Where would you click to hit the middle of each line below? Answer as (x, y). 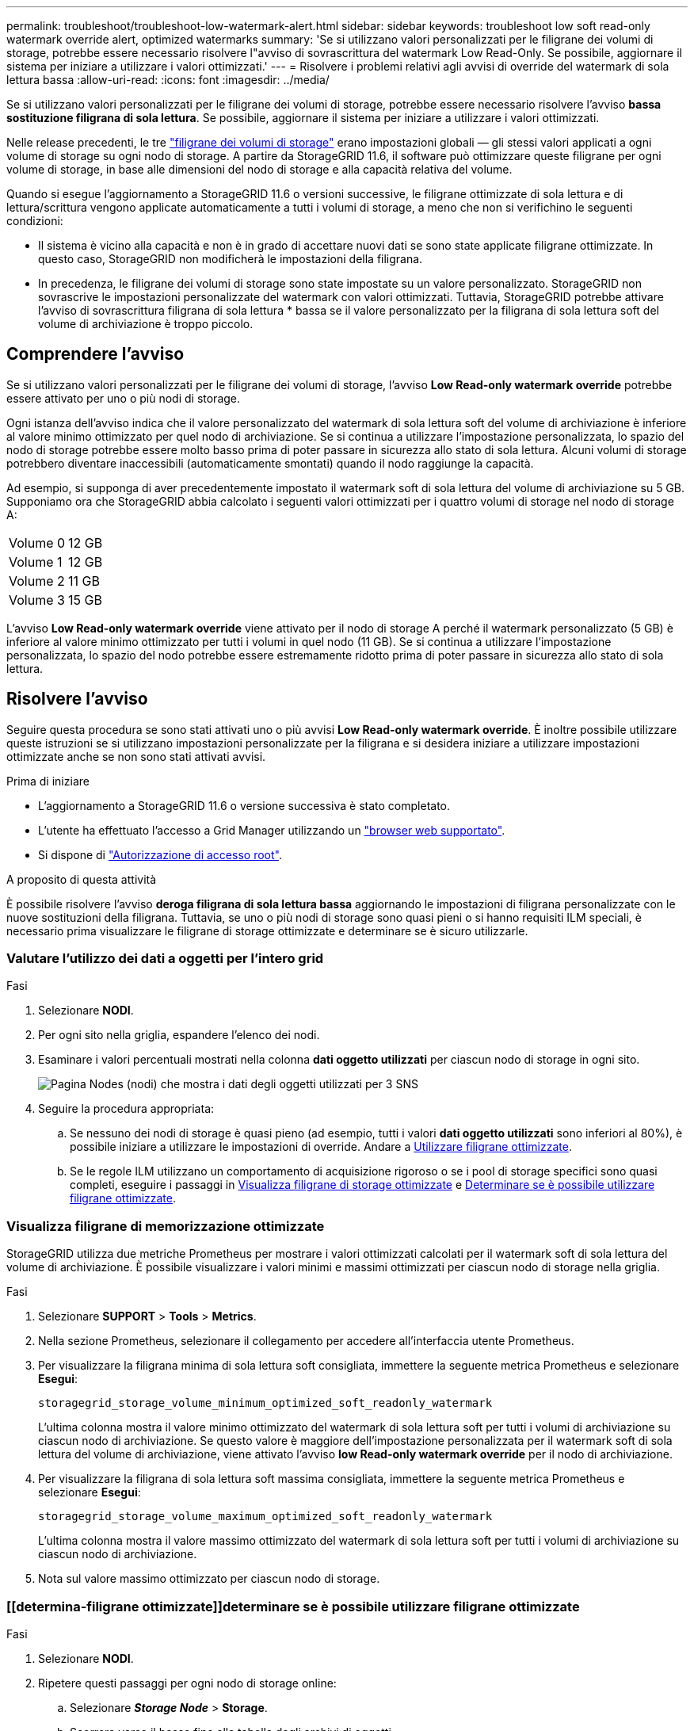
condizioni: (35, 221)
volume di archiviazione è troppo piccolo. (146, 324)
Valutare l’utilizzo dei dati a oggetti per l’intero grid (165, 959)
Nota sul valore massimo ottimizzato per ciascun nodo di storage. (209, 1579)
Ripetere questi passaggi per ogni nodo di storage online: (187, 1683)
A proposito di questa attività (82, 879)
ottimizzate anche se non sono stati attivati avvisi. (136, 756)
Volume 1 (36, 562)
